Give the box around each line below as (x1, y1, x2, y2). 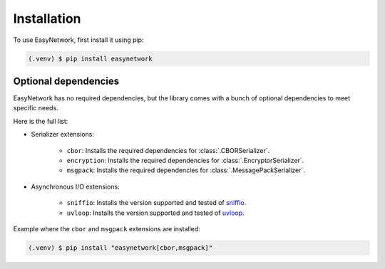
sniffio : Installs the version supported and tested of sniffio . (66, 199, 247, 207)
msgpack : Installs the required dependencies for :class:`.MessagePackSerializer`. (66, 166, 306, 174)
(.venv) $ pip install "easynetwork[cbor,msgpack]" (28, 243, 213, 252)
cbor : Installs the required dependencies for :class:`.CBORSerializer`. (66, 146, 270, 154)
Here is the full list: (13, 117, 68, 125)
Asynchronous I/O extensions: (31, 182, 120, 191)
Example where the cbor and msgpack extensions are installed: (13, 224, 201, 233)
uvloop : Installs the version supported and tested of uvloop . (66, 209, 245, 217)
